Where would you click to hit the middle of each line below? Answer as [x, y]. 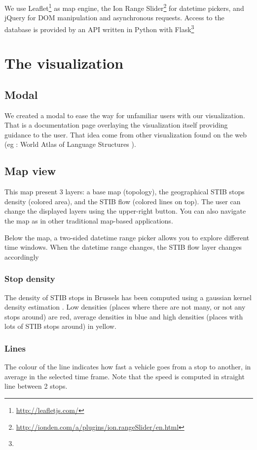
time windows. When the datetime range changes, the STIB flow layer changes [123, 247]
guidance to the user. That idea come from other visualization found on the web [126, 134]
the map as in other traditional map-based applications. [89, 221]
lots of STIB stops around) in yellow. [60, 326]
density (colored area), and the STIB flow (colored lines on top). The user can [123, 201]
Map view [30, 171]
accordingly [22, 256]
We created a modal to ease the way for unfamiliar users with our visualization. [125, 115]
